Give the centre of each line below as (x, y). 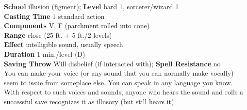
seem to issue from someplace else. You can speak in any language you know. (118, 82)
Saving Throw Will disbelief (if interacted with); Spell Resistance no (112, 63)
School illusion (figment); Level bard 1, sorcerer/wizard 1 (91, 6)
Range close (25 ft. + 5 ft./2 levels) (58, 35)
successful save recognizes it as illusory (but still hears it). (90, 101)
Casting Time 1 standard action (54, 16)
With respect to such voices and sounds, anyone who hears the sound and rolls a (124, 92)
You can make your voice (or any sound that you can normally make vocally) (119, 73)
